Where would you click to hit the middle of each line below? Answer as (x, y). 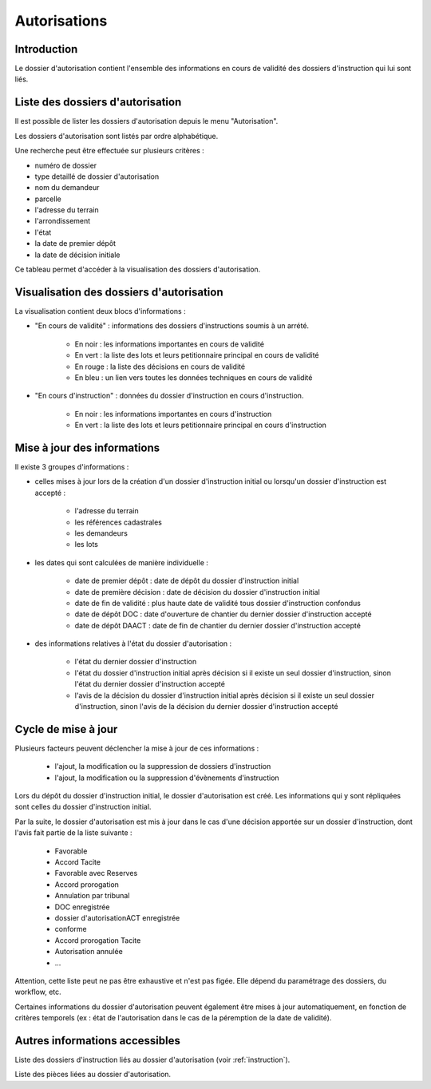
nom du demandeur (67, 188)
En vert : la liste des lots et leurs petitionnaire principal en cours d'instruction (201, 425)
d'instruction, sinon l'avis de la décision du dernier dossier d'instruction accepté (206, 707)
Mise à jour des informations (87, 447)
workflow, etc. (38, 992)
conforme (71, 929)
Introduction (46, 49)
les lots (87, 544)
